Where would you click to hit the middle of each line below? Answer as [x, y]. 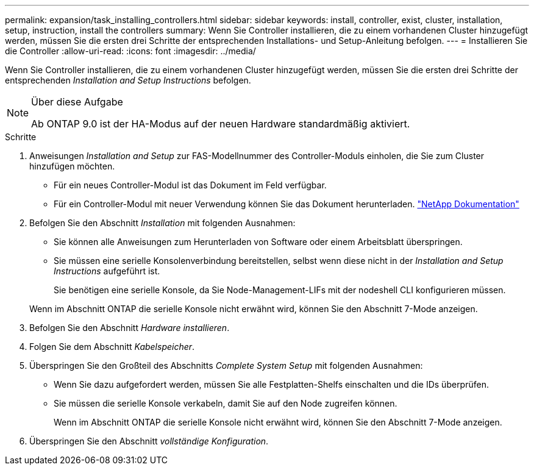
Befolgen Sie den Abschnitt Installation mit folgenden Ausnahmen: [162, 223]
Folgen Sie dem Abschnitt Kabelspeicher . [112, 347]
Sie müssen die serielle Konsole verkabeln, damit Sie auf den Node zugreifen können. [226, 403]
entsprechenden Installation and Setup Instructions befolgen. [128, 80]
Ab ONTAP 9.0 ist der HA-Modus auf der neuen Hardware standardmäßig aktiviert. [221, 124]
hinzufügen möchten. [72, 166]
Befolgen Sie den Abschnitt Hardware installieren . [130, 328]
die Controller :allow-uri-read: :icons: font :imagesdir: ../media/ [130, 51]
